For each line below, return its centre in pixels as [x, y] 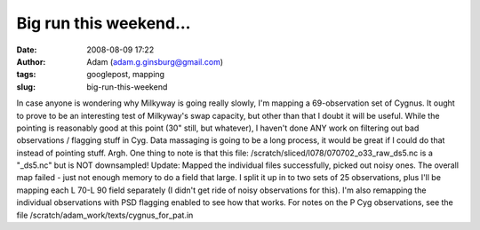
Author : [31, 61]
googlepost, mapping [125, 75]
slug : [26, 87]
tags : [26, 75]
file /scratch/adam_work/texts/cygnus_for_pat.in [105, 215]
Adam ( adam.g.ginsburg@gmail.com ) [155, 61]
